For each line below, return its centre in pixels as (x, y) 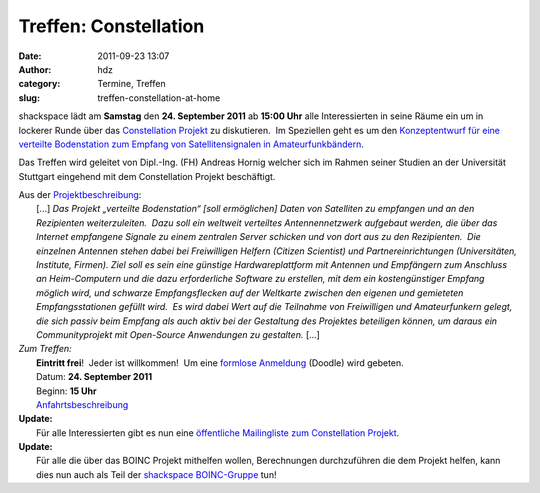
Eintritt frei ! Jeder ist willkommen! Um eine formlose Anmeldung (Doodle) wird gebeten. (220, 362)
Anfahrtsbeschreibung (82, 404)
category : (39, 84)
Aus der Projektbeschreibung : (80, 195)
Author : (35, 69)
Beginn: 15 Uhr (66, 391)
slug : (29, 97)
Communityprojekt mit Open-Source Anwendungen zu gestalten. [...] (178, 334)
